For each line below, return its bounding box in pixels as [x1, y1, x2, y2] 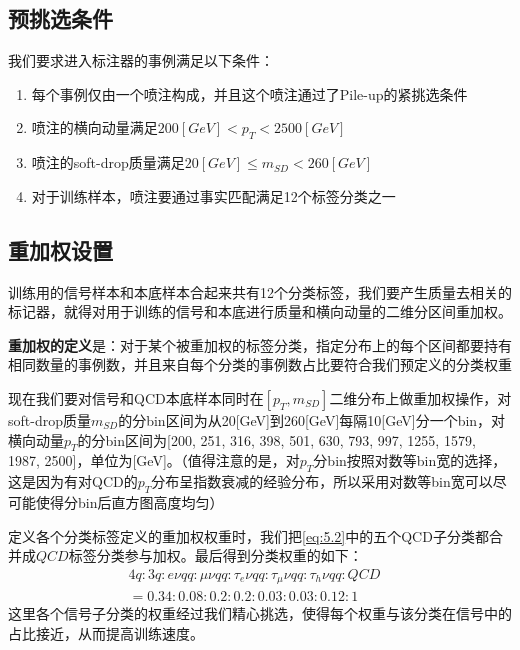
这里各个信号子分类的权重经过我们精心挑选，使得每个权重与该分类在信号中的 [8, 603, 512, 624]
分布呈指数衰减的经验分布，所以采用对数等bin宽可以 [151, 471, 493, 492]
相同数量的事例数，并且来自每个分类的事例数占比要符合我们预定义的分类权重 [8, 354, 512, 375]
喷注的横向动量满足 [31, 117, 158, 138]
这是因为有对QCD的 [8, 471, 138, 492]
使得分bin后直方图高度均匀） [35, 491, 224, 512]
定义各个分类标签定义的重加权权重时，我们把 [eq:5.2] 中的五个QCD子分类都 [8, 525, 489, 546]
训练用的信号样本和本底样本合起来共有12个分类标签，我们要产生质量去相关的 [8, 281, 512, 302]
